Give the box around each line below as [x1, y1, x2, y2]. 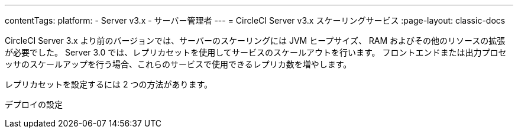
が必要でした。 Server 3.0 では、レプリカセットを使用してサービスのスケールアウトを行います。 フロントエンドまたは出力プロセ [5, 47, 507, 57]
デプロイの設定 [5, 99, 63, 109]
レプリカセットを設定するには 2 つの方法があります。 [5, 79, 213, 89]
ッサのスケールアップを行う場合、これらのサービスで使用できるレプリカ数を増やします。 [5, 59, 352, 69]
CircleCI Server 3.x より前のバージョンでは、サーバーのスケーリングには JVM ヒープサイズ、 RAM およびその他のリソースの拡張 [5, 35, 506, 46]
